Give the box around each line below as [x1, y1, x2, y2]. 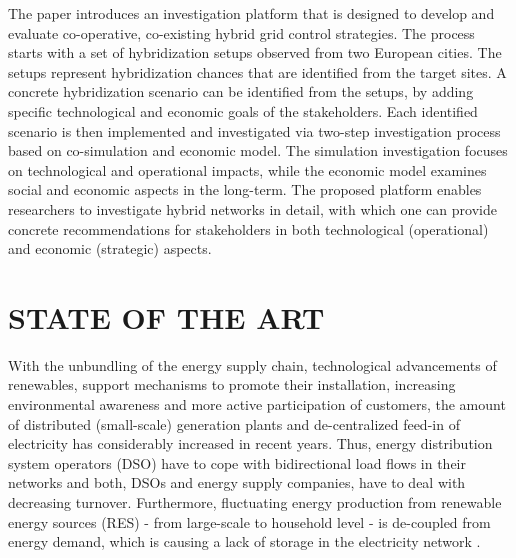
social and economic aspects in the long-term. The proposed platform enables [8, 179, 482, 200]
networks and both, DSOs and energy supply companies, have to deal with [8, 472, 466, 493]
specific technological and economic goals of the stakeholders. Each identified [8, 100, 478, 121]
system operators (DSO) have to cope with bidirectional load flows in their [8, 452, 466, 473]
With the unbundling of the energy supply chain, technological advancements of [8, 354, 497, 375]
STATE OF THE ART [8, 296, 325, 337]
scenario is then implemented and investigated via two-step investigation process [8, 120, 501, 141]
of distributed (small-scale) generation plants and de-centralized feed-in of [8, 413, 460, 434]
